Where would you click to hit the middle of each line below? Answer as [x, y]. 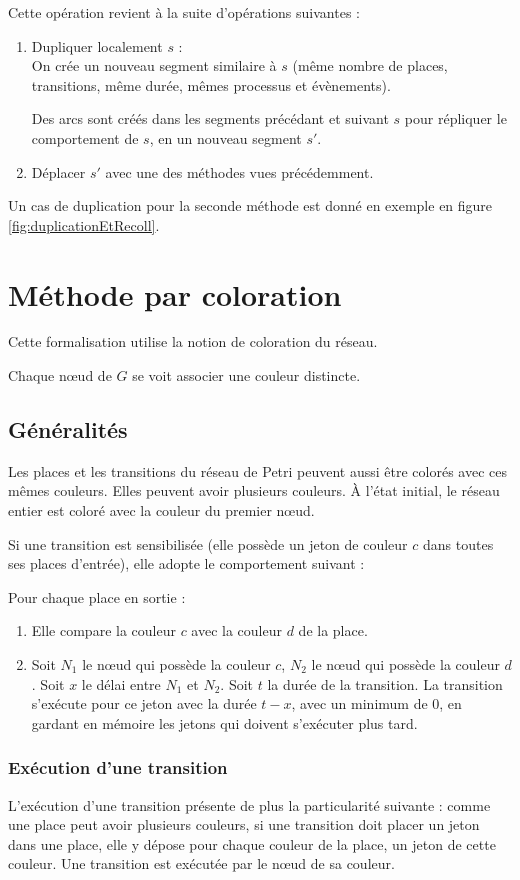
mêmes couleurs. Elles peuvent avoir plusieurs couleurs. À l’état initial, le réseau [254, 490]
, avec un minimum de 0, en [376, 703]
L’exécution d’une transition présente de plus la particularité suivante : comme [249, 804]
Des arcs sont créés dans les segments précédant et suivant [210, 118]
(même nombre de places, [370, 65]
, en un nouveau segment [225, 137]
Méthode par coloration [175, 293]
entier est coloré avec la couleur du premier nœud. [161, 510]
